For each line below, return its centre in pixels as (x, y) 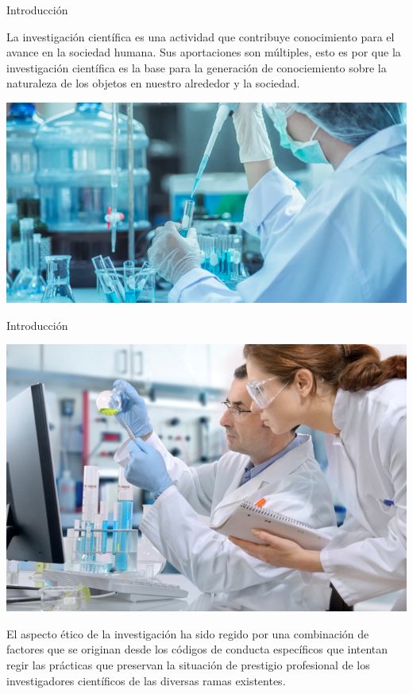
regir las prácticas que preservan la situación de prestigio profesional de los (188, 664)
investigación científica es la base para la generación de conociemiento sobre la (197, 67)
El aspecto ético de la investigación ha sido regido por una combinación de (188, 633)
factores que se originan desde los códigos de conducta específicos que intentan (197, 649)
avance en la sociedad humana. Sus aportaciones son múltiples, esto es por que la (204, 52)
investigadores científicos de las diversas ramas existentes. (146, 680)
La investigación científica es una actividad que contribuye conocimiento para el (201, 36)
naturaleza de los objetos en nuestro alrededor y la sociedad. (153, 83)
